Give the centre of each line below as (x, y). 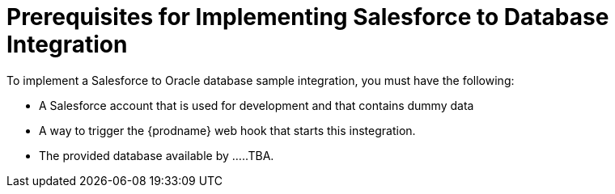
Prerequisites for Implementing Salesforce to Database (308, 17)
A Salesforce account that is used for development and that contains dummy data (257, 105)
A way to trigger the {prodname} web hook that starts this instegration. (227, 130)
